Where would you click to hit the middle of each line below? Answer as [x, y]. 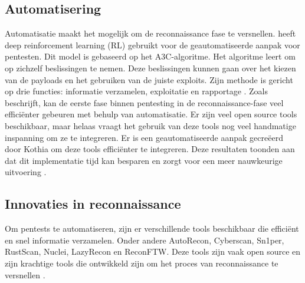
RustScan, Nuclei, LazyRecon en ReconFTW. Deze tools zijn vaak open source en [153, 251]
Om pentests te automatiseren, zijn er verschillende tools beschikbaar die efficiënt [152, 228]
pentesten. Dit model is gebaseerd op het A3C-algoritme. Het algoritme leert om [150, 56]
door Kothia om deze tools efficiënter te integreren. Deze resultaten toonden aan [150, 149]
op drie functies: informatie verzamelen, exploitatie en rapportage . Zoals [137, 91]
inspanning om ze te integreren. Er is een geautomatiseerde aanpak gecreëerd [144, 137]
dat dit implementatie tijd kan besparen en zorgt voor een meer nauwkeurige [144, 160]
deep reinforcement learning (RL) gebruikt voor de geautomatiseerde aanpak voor [152, 45]
